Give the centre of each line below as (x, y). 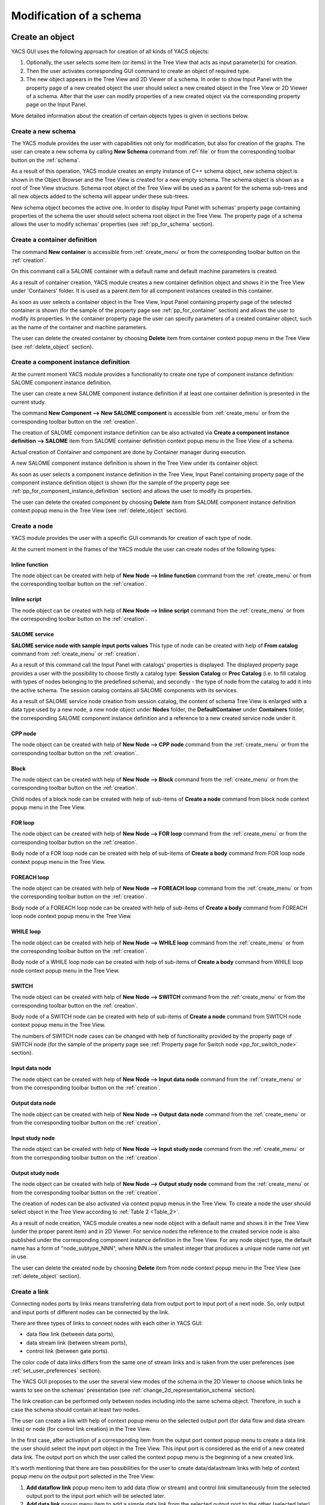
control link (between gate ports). (68, 1351)
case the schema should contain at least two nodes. (76, 1409)
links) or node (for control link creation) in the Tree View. (81, 1429)
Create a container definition (54, 240)
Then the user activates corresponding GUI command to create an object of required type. (138, 71)
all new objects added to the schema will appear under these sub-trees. (100, 196)
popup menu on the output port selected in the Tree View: (83, 1476)
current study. (29, 402)
